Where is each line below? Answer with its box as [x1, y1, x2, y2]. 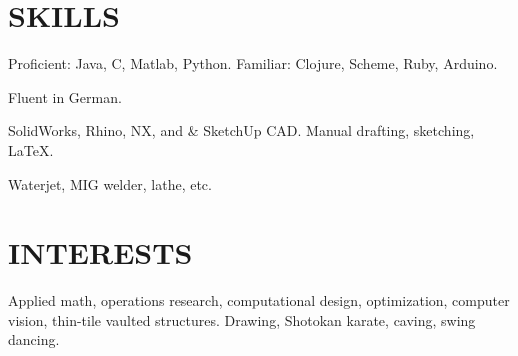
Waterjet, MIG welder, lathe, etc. [8, 173, 212, 194]
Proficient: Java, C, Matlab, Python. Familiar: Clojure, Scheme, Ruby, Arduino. [8, 53, 498, 74]
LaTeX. [8, 139, 54, 160]
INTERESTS [8, 232, 193, 273]
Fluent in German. [8, 86, 122, 107]
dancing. [8, 329, 60, 350]
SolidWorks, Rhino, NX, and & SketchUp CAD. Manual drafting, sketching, [8, 120, 475, 141]
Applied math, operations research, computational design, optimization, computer [8, 290, 510, 311]
